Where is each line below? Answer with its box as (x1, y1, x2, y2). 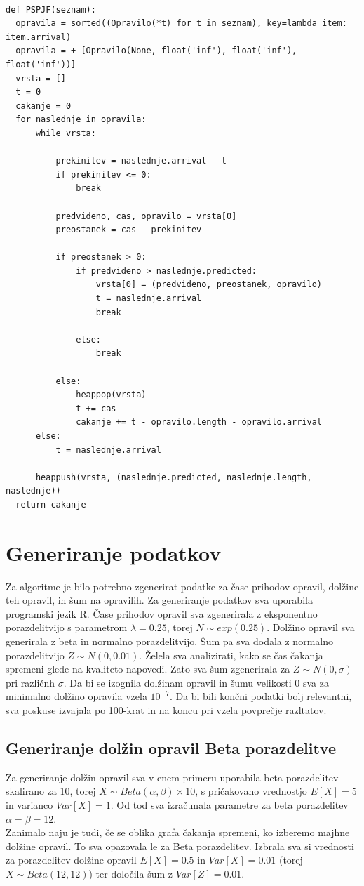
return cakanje (15, 499, 86, 510)
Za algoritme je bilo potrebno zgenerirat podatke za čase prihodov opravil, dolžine (6, 578, 359, 593)
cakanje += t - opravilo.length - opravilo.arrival (76, 417, 323, 428)
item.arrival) (6, 32, 72, 42)
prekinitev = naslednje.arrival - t (55, 156, 227, 166)
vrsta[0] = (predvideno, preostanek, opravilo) (95, 279, 323, 290)
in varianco (6, 798, 53, 812)
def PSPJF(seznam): (6, 4, 96, 15)
